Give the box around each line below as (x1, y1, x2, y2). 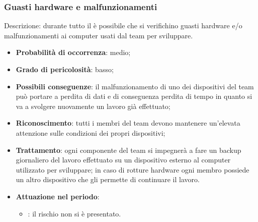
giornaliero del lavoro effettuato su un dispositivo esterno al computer (16, 154, 231, 165)
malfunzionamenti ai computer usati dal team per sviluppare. (4, 30, 193, 40)
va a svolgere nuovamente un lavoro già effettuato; (16, 100, 170, 111)
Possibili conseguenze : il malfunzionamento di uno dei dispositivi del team (16, 81, 254, 91)
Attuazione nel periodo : (16, 191, 100, 201)
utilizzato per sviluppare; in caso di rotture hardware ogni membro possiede (16, 164, 249, 175)
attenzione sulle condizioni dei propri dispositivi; (16, 127, 165, 138)
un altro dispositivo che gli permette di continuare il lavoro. (16, 174, 200, 185)
